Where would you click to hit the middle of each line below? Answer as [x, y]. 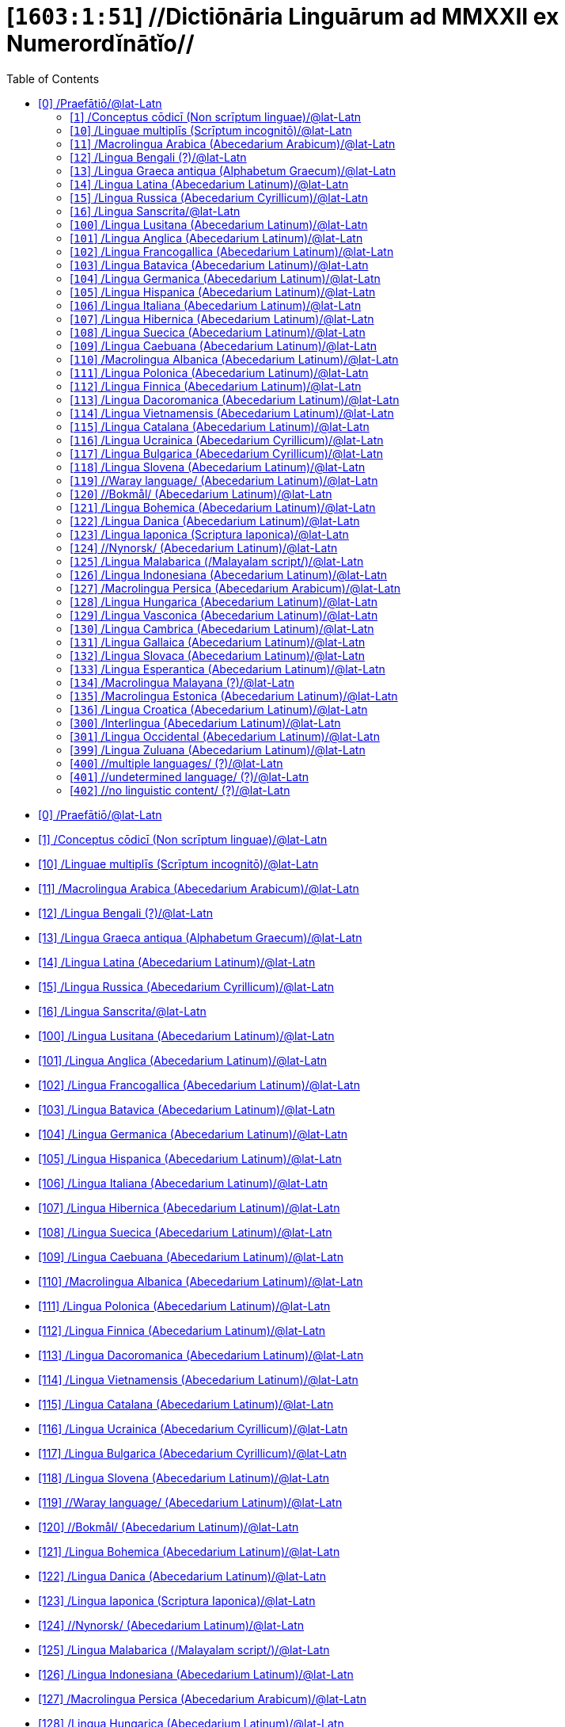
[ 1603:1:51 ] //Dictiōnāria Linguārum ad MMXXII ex [283, 17]
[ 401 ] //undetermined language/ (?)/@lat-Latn [190, 776]
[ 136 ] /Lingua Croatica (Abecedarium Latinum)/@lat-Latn [219, 709]
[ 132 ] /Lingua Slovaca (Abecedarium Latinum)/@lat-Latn [218, 655]
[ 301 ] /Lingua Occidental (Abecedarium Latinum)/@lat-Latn [225, 736]
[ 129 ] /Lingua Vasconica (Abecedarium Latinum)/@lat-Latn [224, 615]
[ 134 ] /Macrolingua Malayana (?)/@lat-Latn [182, 682]
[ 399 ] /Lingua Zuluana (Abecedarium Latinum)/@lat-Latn [218, 749]
